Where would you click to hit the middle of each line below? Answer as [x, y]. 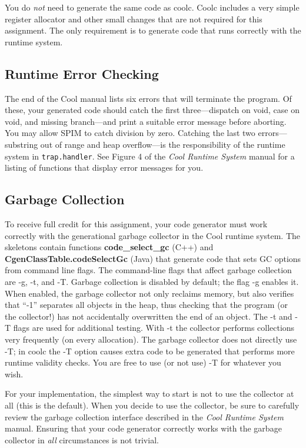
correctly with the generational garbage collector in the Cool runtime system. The [153, 235]
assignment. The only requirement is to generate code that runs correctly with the [153, 30]
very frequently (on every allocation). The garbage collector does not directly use [151, 339]
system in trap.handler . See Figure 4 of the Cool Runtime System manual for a [150, 156]
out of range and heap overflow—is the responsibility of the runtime [163, 144]
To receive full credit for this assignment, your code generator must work [136, 224]
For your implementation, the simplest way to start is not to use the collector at [149, 394]
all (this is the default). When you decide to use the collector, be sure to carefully [152, 405]
